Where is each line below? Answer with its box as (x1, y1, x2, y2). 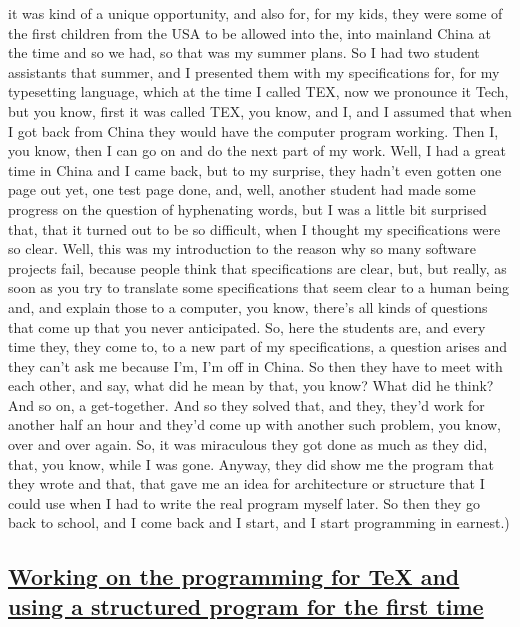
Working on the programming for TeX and (8, 561, 460, 592)
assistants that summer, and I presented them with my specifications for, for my (8, 61, 500, 82)
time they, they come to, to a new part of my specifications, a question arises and (8, 336, 507, 357)
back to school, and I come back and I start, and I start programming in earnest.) (8, 512, 510, 533)
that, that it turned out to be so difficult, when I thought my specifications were (8, 218, 501, 239)
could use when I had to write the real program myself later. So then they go (8, 492, 481, 513)
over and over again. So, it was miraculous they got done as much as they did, (8, 434, 488, 455)
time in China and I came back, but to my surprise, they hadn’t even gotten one (8, 159, 502, 180)
